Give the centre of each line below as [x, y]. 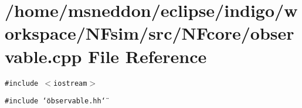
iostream [70, 83]
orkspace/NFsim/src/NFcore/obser [150, 33]
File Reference [147, 56]
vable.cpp [43, 56]
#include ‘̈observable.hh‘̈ [55, 101]
